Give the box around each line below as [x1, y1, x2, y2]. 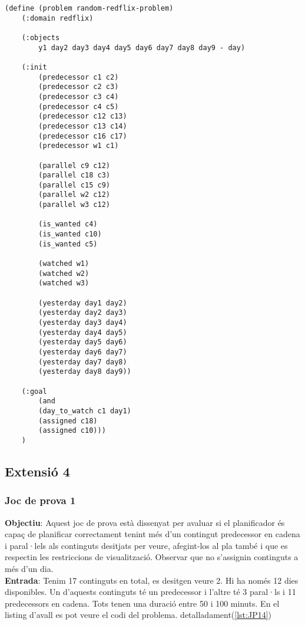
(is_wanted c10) [38, 230, 102, 239]
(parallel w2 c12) [38, 190, 110, 199]
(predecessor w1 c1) [38, 142, 119, 150]
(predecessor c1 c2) [38, 73, 119, 81]
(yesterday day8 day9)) [38, 367, 131, 376]
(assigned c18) [38, 416, 98, 425]
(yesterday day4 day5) [38, 328, 127, 337]
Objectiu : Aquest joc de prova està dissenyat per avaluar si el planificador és [5, 516, 285, 528]
